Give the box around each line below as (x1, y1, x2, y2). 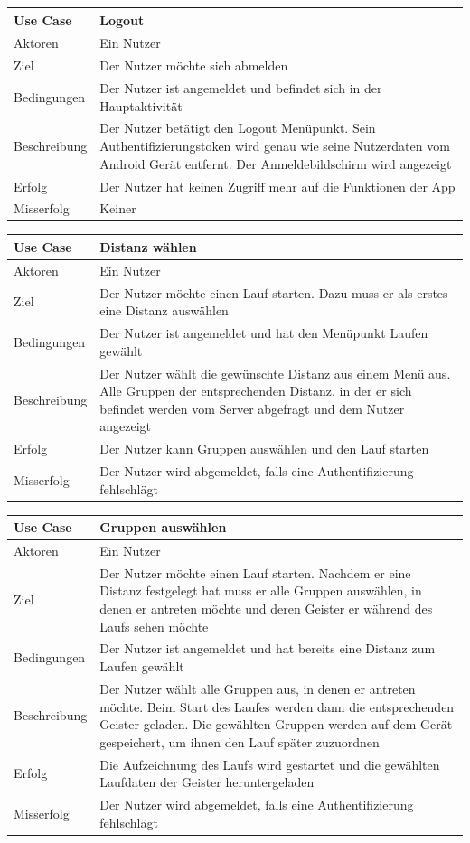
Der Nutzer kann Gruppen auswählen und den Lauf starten (99, 439, 429, 458)
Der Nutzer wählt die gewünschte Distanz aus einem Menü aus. (99, 363, 451, 382)
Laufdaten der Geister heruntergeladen (99, 773, 315, 791)
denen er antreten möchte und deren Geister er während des (99, 599, 433, 618)
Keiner (99, 199, 136, 218)
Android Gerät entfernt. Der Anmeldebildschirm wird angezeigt (99, 154, 452, 173)
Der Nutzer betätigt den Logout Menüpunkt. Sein (99, 118, 376, 137)
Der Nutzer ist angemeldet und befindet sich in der (99, 79, 382, 98)
